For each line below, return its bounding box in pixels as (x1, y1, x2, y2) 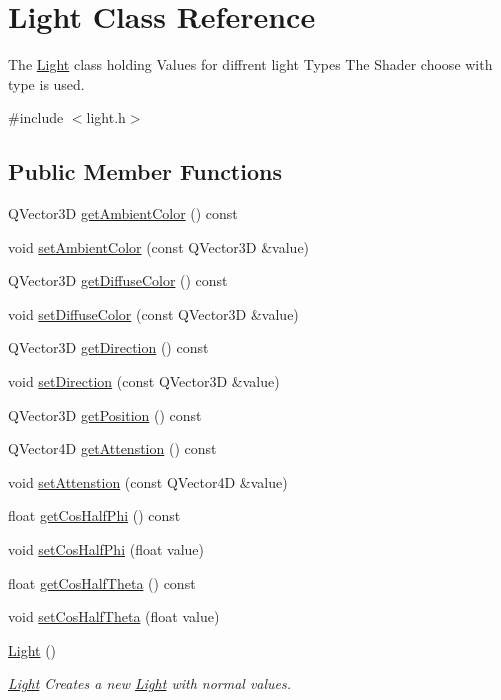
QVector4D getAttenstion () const (8, 438, 217, 459)
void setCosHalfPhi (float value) (8, 539, 204, 560)
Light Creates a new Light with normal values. (8, 673, 292, 694)
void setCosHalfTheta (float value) (8, 606, 220, 627)
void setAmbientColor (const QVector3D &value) (8, 236, 310, 257)
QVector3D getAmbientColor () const (8, 203, 238, 224)
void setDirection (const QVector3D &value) (8, 371, 280, 392)
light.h (86, 107, 126, 128)
